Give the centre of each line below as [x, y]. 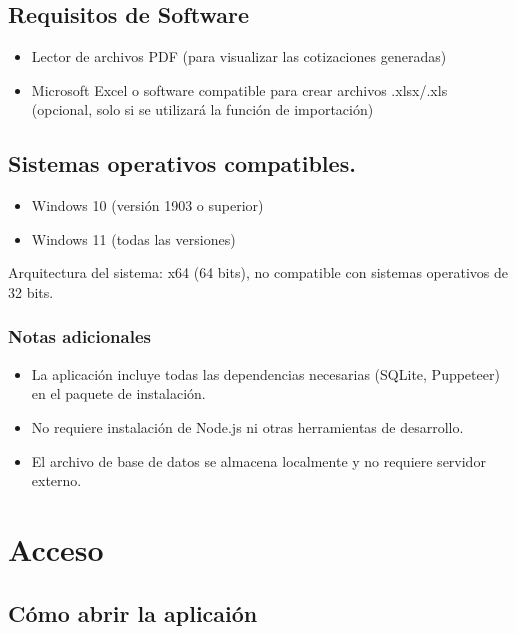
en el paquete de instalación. [118, 393]
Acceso [56, 548]
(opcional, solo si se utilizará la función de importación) [202, 109]
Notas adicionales [79, 336]
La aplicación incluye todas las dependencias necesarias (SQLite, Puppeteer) [265, 373]
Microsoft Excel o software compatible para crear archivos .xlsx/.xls [239, 89]
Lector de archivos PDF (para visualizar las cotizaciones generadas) [239, 56]
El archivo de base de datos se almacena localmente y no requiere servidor [258, 460]
